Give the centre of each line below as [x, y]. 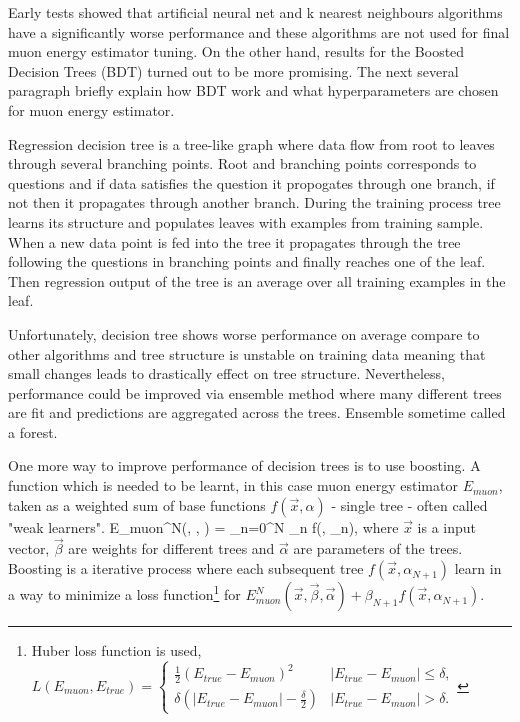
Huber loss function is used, [116, 650]
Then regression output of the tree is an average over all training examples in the [257, 280]
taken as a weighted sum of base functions [137, 504]
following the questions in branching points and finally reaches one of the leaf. [247, 261]
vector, [29, 548]
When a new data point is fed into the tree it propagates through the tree [234, 241]
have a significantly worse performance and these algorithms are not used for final [259, 31]
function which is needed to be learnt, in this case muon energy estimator [233, 485]
